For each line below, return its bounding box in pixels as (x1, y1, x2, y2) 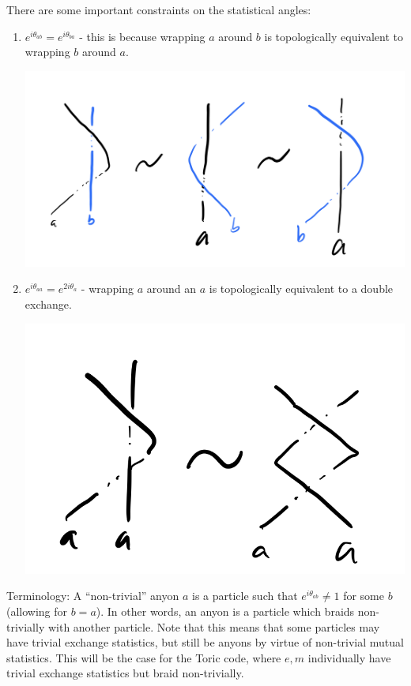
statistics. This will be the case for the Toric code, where (6, 649, 281, 665)
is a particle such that (192, 587, 298, 604)
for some (343, 587, 384, 604)
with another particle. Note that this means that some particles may (47, 618, 380, 635)
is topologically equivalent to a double (209, 280, 394, 297)
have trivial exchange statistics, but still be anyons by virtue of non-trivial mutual (6, 634, 404, 650)
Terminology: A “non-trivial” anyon (6, 587, 179, 604)
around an (146, 280, 197, 297)
